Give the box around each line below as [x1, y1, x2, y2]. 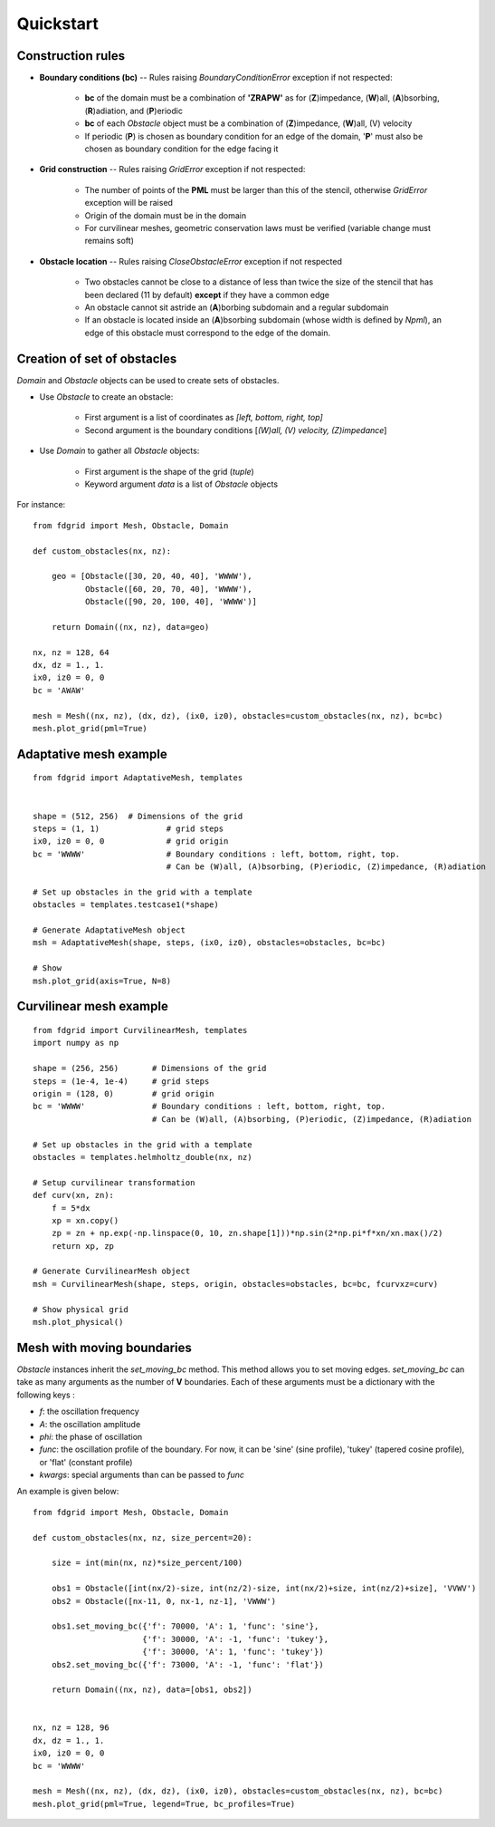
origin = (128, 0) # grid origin [33, 1088, 214, 1098]
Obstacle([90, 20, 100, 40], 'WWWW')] [84, 596, 258, 607]
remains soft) [84, 236, 135, 246]
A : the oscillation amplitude [39, 1418, 141, 1429]
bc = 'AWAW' [33, 685, 86, 695]
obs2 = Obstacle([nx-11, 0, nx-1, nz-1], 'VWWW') [51, 1596, 276, 1606]
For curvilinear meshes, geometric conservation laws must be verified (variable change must [84, 222, 432, 233]
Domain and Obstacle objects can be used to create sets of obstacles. [16, 374, 280, 385]
